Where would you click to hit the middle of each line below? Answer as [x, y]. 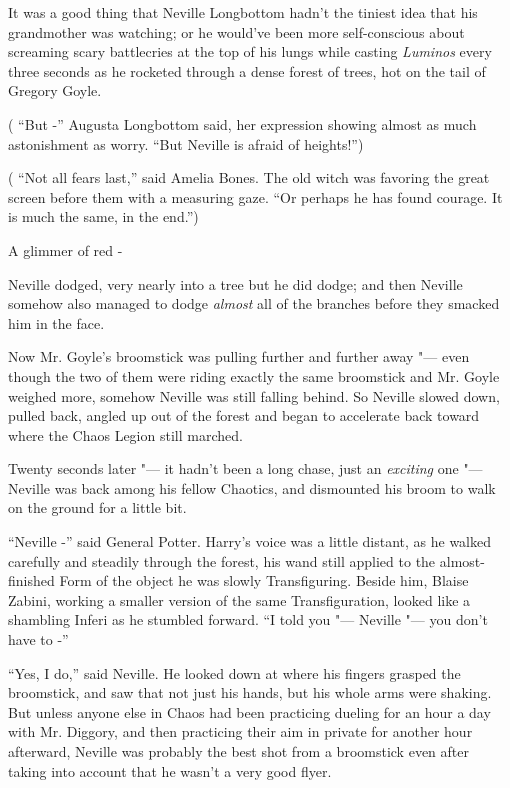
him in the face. [56, 322]
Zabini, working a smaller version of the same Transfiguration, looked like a [239, 599]
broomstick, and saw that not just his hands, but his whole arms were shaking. [250, 692]
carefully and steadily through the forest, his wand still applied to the [222, 560]
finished [31, 580]
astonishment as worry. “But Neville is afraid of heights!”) [186, 143]
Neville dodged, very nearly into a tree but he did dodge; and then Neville [235, 283]
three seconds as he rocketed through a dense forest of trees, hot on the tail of [247, 70]
